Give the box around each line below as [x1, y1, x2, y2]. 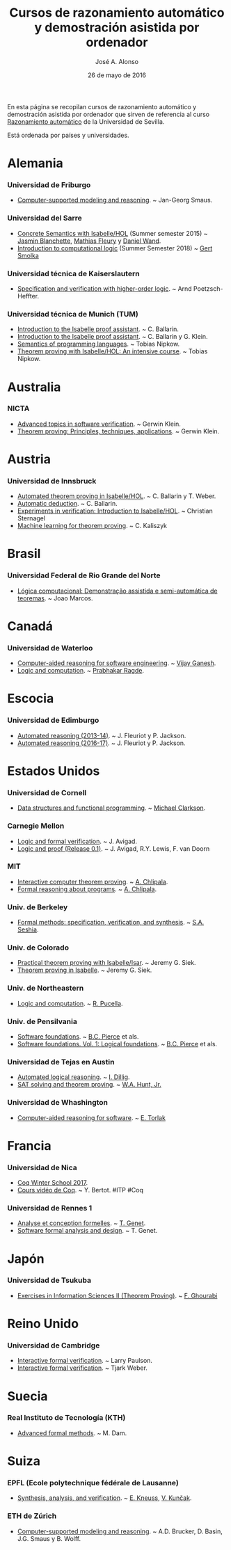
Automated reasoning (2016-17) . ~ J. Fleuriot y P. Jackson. [17, 739, 186, 747]
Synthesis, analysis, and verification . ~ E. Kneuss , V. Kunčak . [17, 1494, 192, 1502]
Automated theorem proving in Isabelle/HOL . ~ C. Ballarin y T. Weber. [17, 492, 216, 500]
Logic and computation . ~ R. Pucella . [17, 999, 123, 1007]
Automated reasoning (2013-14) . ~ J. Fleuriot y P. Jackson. [17, 731, 186, 740]
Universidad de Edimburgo [7, 715, 99, 725]
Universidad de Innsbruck [7, 476, 97, 486]
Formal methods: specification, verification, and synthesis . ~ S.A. [17, 918, 205, 927]
